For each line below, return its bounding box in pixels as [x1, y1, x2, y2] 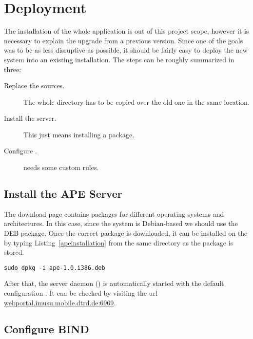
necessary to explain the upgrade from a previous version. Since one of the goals [4, 35, 243, 45]
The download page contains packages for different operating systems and [4, 208, 224, 219]
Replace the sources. [4, 80, 65, 91]
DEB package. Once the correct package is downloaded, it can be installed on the [4, 228, 248, 238]
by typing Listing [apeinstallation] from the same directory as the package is [4, 237, 234, 247]
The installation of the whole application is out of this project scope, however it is [4, 26, 249, 36]
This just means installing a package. [23, 129, 135, 139]
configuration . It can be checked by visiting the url [4, 288, 157, 298]
